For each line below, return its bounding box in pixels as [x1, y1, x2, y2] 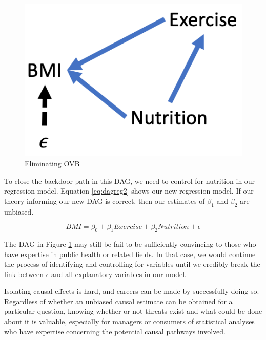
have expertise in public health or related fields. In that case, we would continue [4, 248, 256, 259]
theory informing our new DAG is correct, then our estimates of [4, 195, 205, 206]
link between [4, 268, 44, 279]
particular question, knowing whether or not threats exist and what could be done [4, 306, 262, 316]
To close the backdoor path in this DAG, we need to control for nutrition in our [4, 175, 255, 186]
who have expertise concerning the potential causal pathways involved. [4, 326, 226, 336]
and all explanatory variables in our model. [51, 268, 187, 279]
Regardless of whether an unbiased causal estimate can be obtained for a [4, 295, 233, 306]
